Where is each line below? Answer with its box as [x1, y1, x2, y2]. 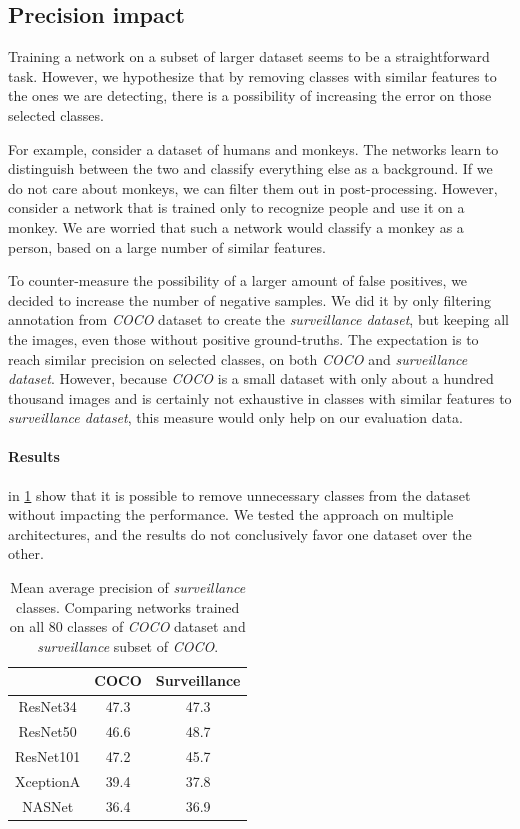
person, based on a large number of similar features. [8, 236, 326, 257]
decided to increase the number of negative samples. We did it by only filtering [8, 289, 491, 310]
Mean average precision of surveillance [10, 577, 246, 598]
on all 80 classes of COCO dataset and [9, 616, 246, 637]
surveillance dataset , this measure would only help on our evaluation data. [8, 407, 463, 428]
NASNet [22, 795, 74, 816]
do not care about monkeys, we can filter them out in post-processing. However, [8, 177, 498, 198]
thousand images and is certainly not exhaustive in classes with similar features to [8, 387, 512, 408]
